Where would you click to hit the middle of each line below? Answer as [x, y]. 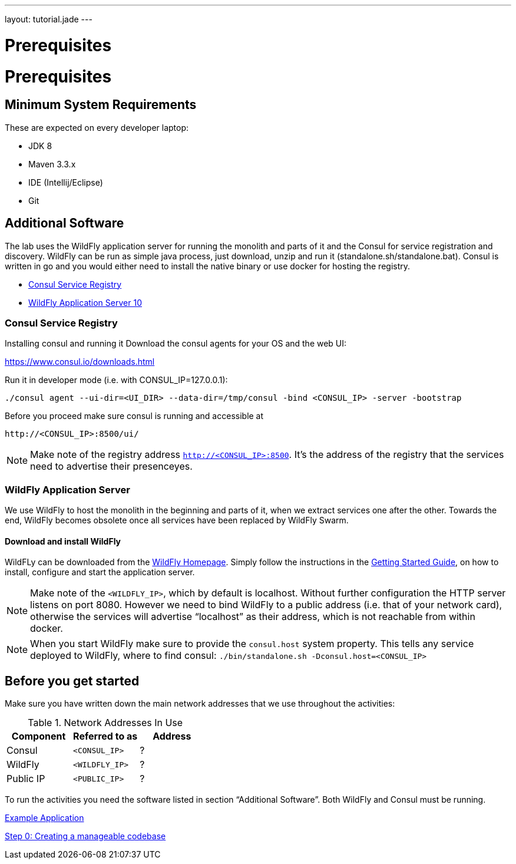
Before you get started [72, 681]
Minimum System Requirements [101, 105]
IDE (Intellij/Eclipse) [66, 182]
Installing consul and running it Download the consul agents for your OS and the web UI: [176, 344]
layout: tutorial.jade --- [49, 19]
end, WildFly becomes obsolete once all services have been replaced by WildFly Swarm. [177, 520]
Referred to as [105, 736]
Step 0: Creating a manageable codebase [85, 836]
